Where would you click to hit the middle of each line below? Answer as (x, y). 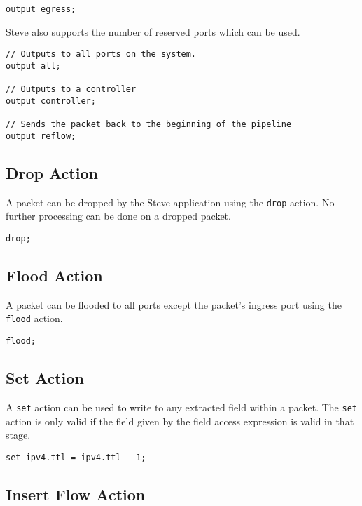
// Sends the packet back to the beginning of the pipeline (149, 125)
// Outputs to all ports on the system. (101, 54)
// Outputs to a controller (71, 89)
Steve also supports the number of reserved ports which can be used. (153, 31)
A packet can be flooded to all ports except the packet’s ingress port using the (174, 304)
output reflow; (41, 136)
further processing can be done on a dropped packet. (118, 216)
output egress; (41, 9)
